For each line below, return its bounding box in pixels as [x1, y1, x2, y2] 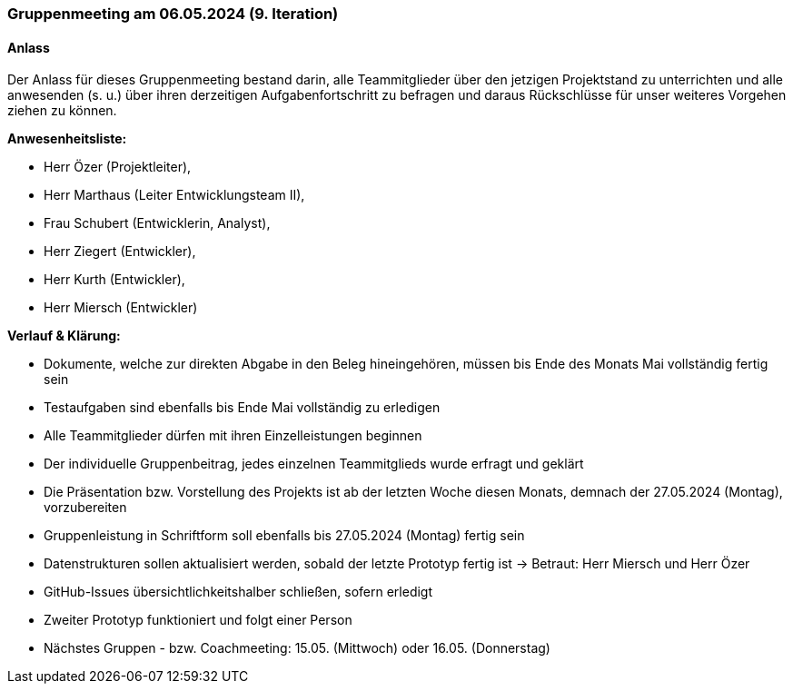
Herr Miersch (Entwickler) [44, 300, 198, 316]
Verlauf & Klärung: [7, 328, 121, 344]
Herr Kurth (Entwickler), [44, 271, 185, 288]
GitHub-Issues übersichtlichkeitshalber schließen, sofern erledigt [44, 584, 433, 600]
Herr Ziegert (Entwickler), [44, 243, 196, 260]
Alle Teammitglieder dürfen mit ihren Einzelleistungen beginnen [44, 428, 422, 444]
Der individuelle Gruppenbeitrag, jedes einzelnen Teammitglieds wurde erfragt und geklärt [44, 456, 584, 472]
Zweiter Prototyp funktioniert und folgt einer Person [44, 612, 352, 628]
